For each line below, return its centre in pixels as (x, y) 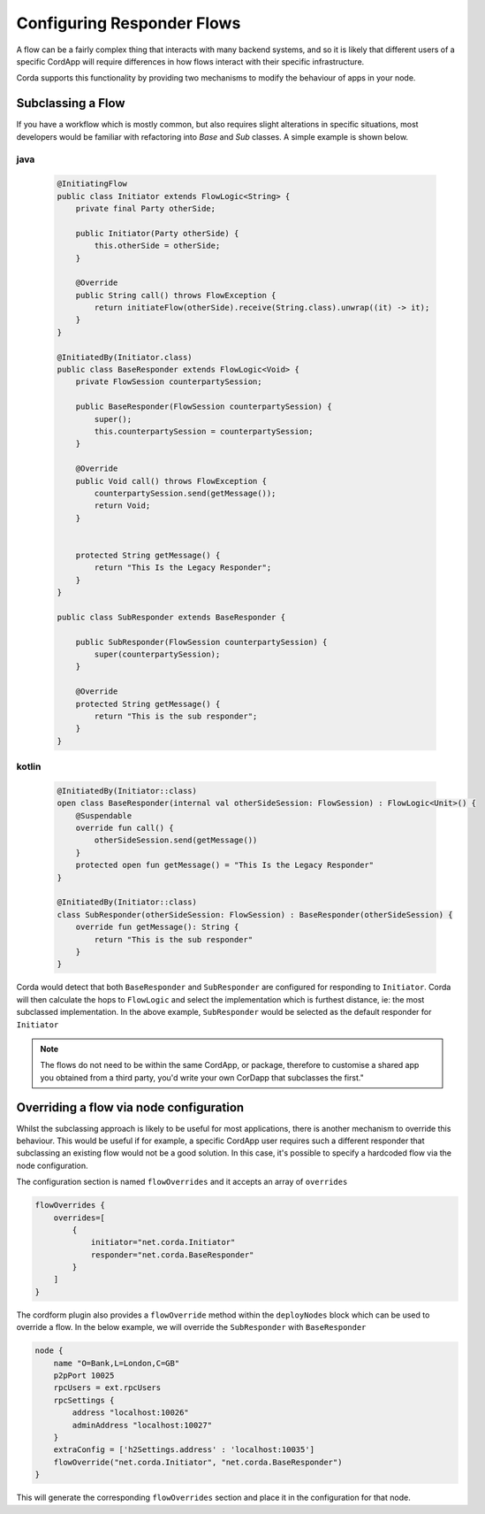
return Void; (122, 506)
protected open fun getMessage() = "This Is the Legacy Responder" (225, 865)
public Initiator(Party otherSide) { (157, 233)
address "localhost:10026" (130, 1413)
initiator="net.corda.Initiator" (163, 1242)
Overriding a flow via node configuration (130, 1107)
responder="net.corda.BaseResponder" (172, 1255)
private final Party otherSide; (146, 208)
